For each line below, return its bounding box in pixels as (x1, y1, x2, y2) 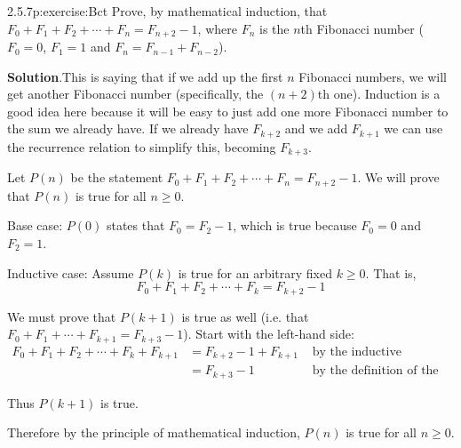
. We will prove (357, 168, 440, 187)
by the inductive (312, 345, 401, 358)
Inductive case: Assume (7, 263, 134, 282)
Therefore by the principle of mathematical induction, (7, 423, 300, 442)
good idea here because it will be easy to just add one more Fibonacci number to (7, 101, 449, 120)
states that (106, 216, 165, 235)
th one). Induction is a (317, 84, 441, 103)
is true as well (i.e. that (181, 307, 309, 325)
